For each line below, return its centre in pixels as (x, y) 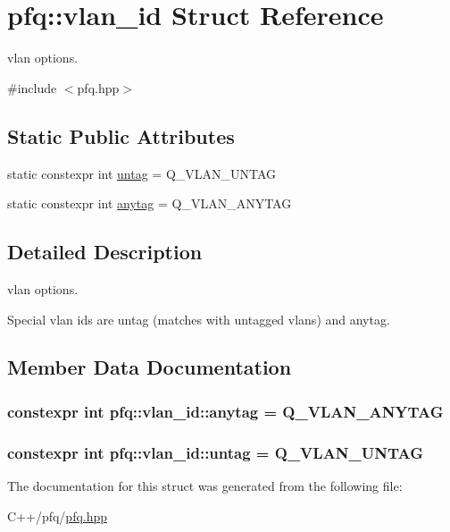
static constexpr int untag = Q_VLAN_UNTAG (142, 173)
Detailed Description (105, 252)
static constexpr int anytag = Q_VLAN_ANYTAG (150, 203)
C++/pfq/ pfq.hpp (58, 515)
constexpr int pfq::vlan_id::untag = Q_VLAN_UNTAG (215, 452)
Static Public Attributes (121, 135)
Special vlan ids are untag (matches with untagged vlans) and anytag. (199, 319)
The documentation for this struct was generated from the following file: (205, 485)
